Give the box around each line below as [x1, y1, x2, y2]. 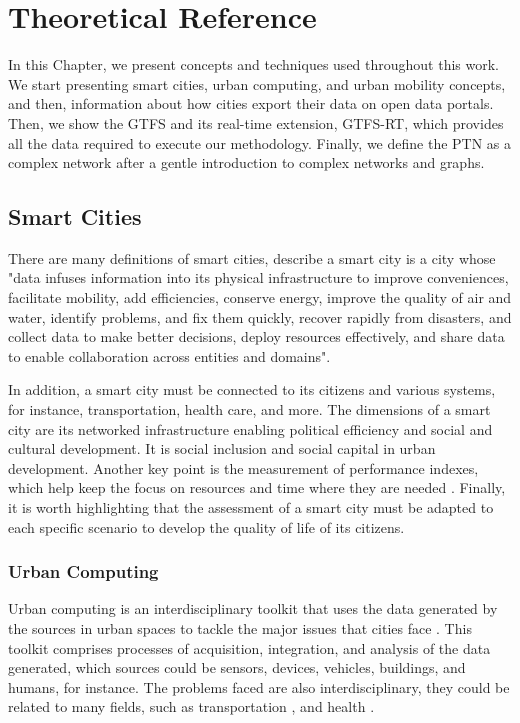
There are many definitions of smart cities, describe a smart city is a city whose [8, 247, 496, 268]
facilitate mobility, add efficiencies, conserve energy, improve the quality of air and [8, 287, 512, 308]
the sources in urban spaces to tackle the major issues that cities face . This [8, 618, 472, 639]
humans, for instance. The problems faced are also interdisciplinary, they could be [8, 676, 510, 697]
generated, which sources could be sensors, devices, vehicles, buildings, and [8, 657, 466, 678]
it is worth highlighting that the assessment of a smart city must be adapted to [8, 497, 494, 518]
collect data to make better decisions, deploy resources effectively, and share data [8, 326, 505, 347]
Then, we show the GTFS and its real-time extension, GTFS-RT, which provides [8, 112, 504, 133]
